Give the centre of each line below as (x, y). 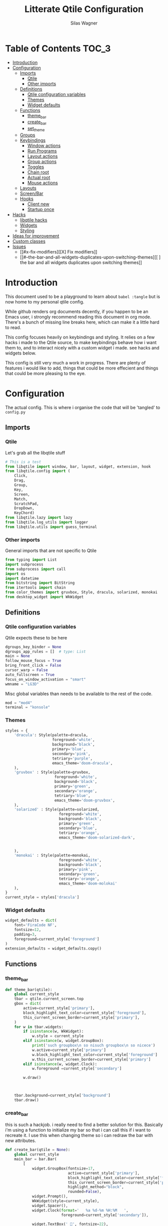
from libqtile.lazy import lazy (39, 518)
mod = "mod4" (19, 703)
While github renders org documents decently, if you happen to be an (77, 311)
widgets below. (21, 353)
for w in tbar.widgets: (39, 1027)
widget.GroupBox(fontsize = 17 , (63, 1168)
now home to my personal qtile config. (45, 302)
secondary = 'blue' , (78, 828)
